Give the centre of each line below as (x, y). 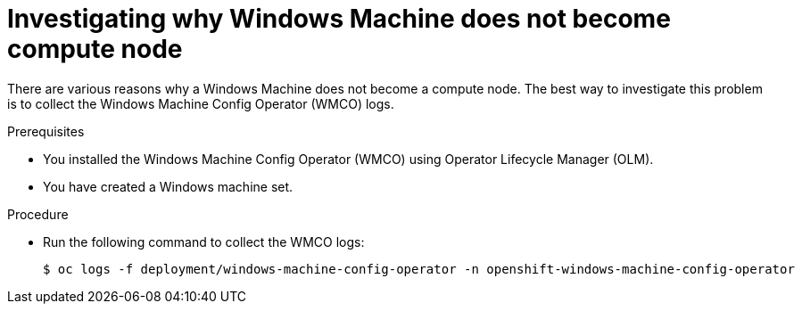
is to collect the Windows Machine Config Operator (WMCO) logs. (201, 103)
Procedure (38, 214)
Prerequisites (46, 131)
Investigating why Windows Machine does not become (339, 19)
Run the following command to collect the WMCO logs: (204, 241)
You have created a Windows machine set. (168, 186)
